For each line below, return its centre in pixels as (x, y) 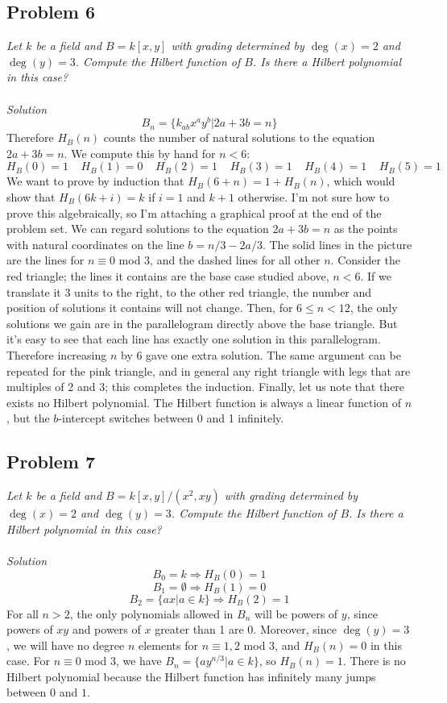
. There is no (374, 661)
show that (31, 197)
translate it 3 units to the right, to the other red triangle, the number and (189, 291)
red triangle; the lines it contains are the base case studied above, (168, 276)
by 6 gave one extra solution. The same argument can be (261, 354)
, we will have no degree (66, 645)
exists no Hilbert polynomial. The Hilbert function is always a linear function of (204, 402)
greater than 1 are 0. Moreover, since (246, 629)
